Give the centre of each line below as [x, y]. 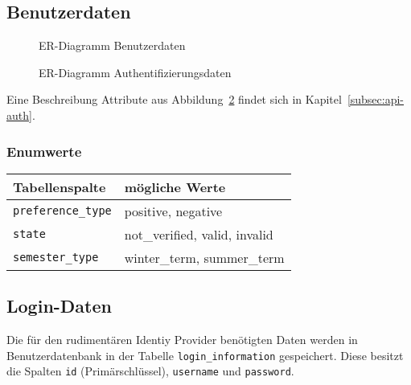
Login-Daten [59, 306]
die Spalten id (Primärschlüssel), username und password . [150, 371]
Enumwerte [44, 151]
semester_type [56, 258]
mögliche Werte [175, 186]
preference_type [62, 211]
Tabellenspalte [60, 186]
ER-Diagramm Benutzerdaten [112, 45]
